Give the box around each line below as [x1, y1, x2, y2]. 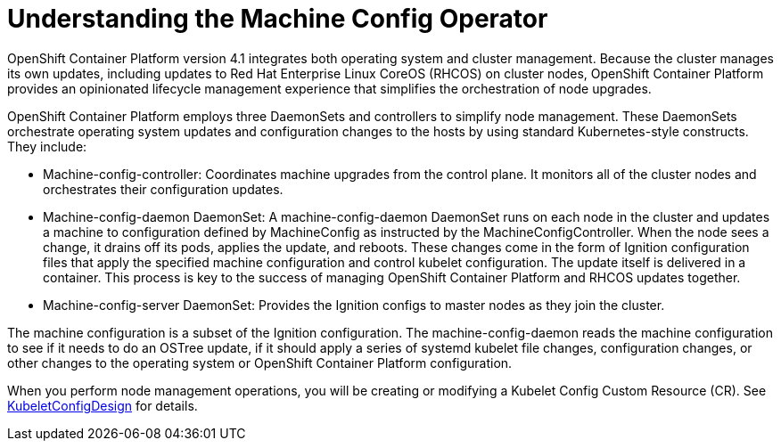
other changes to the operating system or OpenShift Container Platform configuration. [7, 354, 513, 371]
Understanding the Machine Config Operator [7, 4, 548, 34]
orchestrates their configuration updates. [43, 181, 284, 197]
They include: [7, 138, 87, 154]
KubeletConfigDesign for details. [7, 397, 198, 413]
